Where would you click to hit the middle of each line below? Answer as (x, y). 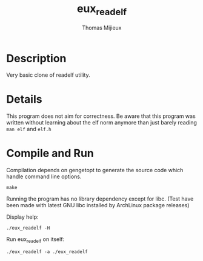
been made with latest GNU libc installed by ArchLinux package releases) (98, 205)
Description (36, 58)
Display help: (22, 217)
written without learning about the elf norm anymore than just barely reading (101, 123)
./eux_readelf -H (28, 228)
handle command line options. (44, 176)
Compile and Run (50, 153)
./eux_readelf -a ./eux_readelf (47, 252)
